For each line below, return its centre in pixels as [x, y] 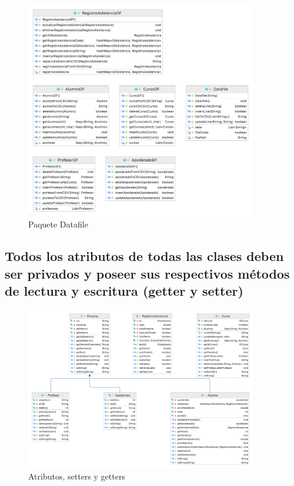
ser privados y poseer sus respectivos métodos [147, 273]
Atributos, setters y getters [77, 476]
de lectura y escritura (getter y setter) [124, 291]
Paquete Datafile [58, 224]
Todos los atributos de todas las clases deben [144, 256]
